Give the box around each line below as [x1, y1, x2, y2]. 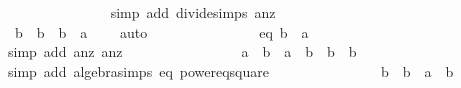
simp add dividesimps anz [110, 2, 276, 22]
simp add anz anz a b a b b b [8, 41, 357, 62]
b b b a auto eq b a [14, 21, 309, 42]
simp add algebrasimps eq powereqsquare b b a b [8, 60, 454, 81]
